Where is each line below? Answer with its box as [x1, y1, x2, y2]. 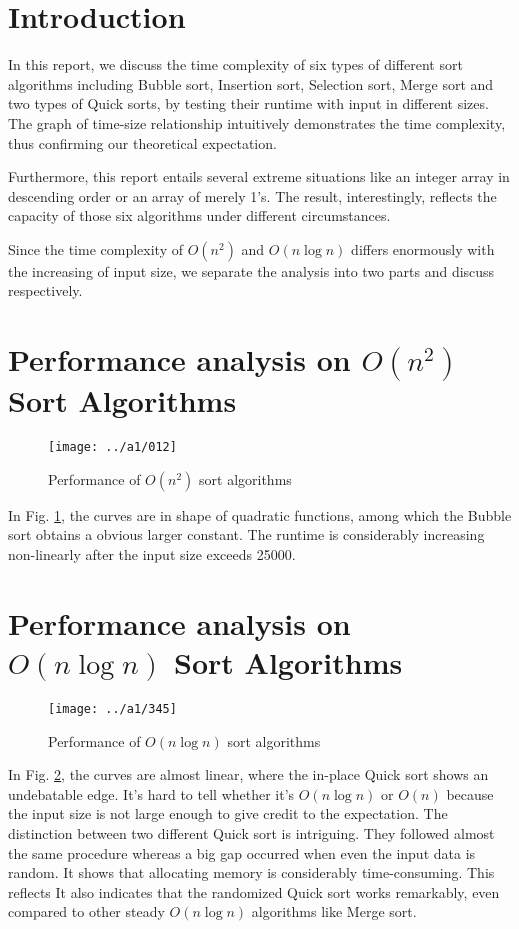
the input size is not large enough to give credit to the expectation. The [8, 803, 448, 824]
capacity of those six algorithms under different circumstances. [8, 205, 391, 226]
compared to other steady [8, 901, 165, 922]
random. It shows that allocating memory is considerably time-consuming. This [8, 862, 495, 883]
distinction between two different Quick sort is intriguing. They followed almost [8, 822, 495, 843]
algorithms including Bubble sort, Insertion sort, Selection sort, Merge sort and [8, 73, 494, 94]
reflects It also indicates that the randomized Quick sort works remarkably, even [8, 881, 500, 902]
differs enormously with [351, 238, 495, 259]
